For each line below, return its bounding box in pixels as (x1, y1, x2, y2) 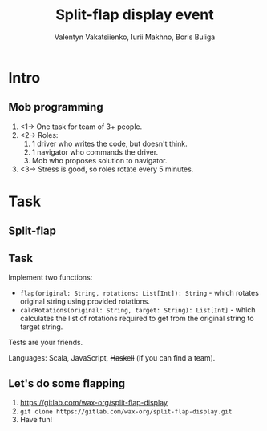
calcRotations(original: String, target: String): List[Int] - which (19, 305, 256, 315)
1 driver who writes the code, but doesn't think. (31, 139, 188, 148)
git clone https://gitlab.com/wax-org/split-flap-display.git (19, 407, 233, 416)
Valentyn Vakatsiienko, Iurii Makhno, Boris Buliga (54, 32, 216, 42)
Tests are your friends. (8, 338, 83, 348)
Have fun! (19, 414, 53, 424)
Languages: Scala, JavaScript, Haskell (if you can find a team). (8, 353, 216, 363)
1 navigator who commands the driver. (31, 147, 159, 157)
